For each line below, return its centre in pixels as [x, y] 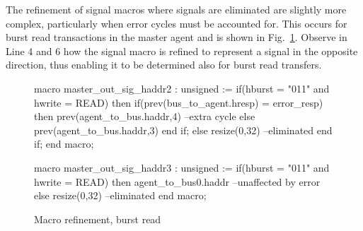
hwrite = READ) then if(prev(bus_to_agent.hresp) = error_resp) [179, 102]
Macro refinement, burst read [98, 219]
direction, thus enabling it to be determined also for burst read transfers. [164, 65]
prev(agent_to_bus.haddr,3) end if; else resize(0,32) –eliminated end [183, 130]
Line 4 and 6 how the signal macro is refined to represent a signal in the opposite [182, 51]
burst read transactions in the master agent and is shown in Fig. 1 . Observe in [177, 37]
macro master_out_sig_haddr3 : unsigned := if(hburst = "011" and [182, 167]
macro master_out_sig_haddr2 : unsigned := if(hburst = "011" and [182, 88]
